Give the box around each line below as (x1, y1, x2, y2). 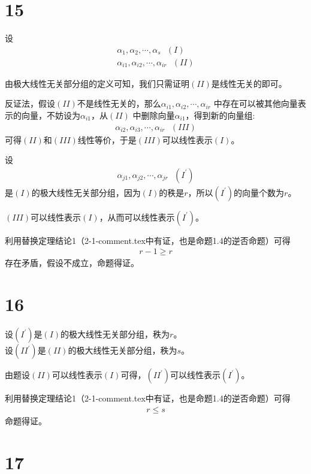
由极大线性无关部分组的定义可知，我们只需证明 (5, 77, 189, 89)
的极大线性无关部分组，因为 (31, 186, 141, 198)
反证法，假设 (5, 97, 55, 110)
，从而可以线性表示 (99, 210, 175, 223)
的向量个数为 (234, 186, 285, 198)
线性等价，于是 (77, 133, 137, 146)
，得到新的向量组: (185, 108, 255, 121)
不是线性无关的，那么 (77, 97, 161, 110)
